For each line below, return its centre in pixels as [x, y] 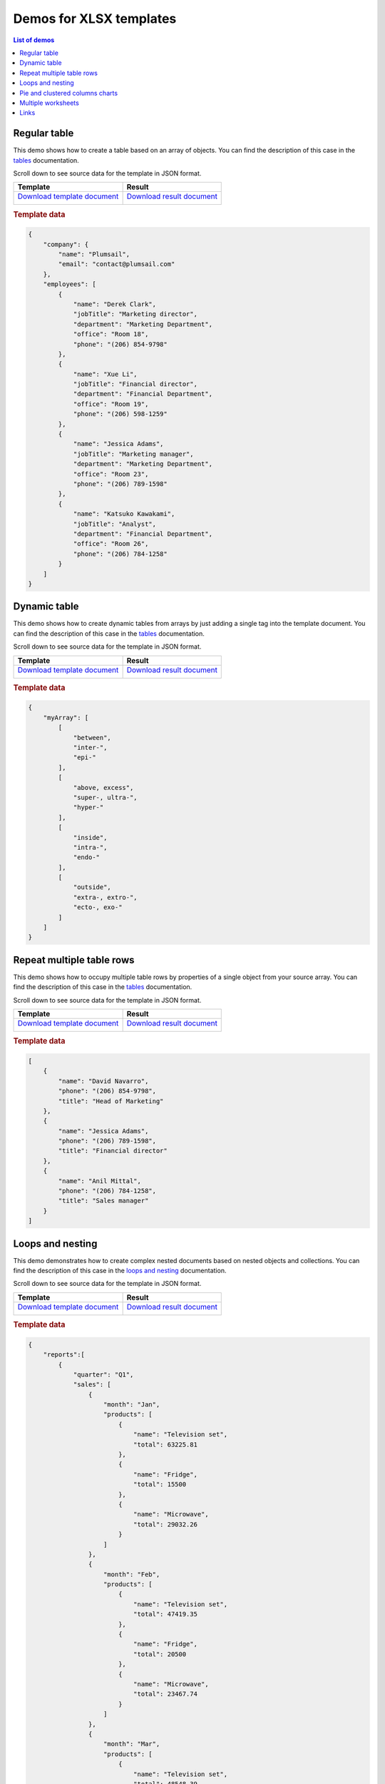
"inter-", [90, 747]
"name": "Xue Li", [106, 374]
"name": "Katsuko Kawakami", [124, 514]
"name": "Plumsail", [94, 254]
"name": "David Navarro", [103, 1081]
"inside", [90, 837]
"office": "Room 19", [111, 404]
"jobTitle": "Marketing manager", [133, 454]
